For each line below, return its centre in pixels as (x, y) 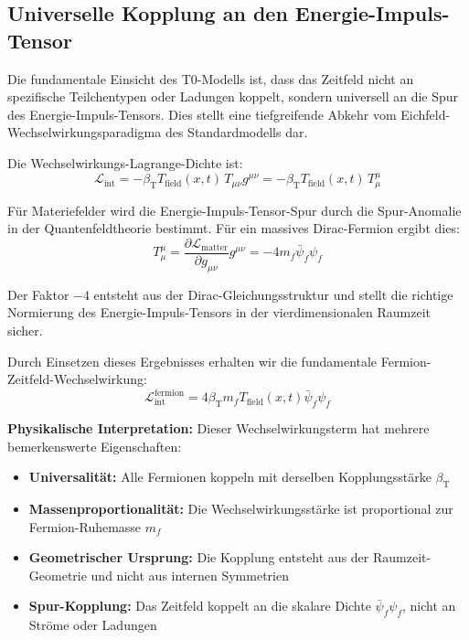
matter (214, 248)
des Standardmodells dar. (236, 132)
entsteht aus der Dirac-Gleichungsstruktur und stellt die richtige (273, 294)
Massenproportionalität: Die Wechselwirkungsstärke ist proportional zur (241, 509)
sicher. (25, 331)
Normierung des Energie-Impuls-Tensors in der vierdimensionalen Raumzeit (219, 312)
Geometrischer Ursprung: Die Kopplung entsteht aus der (199, 557)
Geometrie (58, 575)
